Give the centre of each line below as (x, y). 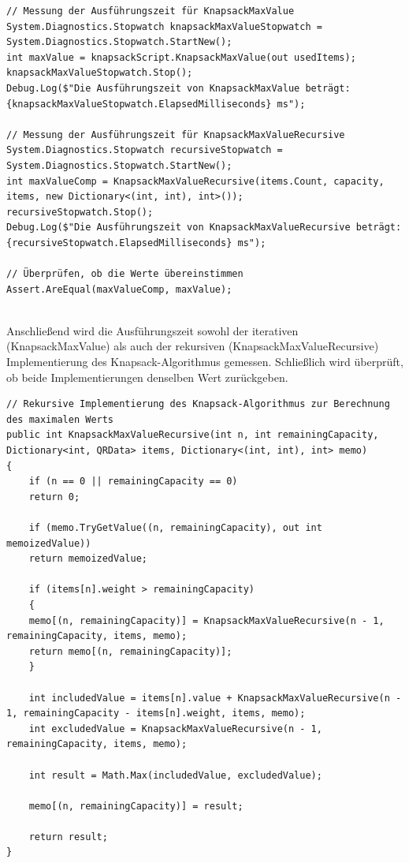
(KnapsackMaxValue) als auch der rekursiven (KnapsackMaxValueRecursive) (193, 346)
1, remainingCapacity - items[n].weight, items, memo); (156, 714)
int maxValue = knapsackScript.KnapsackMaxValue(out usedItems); (181, 57)
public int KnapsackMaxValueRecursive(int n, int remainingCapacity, (193, 435)
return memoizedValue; (88, 559)
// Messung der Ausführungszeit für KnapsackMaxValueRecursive (176, 134)
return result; (68, 837)
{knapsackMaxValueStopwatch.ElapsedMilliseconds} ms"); (156, 104)
